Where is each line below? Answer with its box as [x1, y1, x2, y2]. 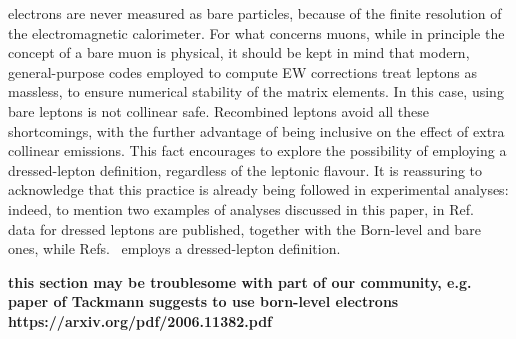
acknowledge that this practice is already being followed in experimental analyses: [8, 179, 509, 200]
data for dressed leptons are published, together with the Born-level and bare [8, 218, 481, 239]
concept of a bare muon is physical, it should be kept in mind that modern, [8, 42, 470, 63]
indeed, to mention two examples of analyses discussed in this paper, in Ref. [8, 198, 474, 219]
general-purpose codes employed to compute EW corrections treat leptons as [8, 61, 477, 82]
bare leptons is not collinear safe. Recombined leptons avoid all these [8, 100, 430, 121]
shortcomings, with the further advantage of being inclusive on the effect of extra [8, 120, 505, 141]
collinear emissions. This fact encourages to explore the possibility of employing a [8, 140, 507, 161]
